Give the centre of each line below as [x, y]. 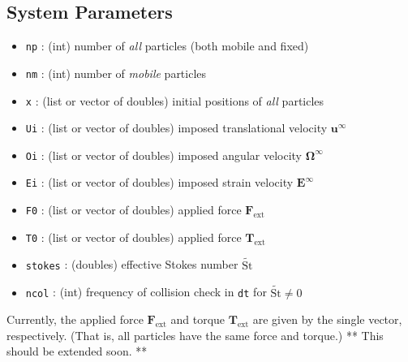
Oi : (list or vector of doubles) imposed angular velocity [163, 155]
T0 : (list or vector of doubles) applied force [133, 237]
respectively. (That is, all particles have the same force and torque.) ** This [195, 335]
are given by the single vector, [327, 319]
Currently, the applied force [75, 319]
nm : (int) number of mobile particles [116, 73]
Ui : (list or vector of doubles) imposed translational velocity [176, 128]
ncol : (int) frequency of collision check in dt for [146, 292]
